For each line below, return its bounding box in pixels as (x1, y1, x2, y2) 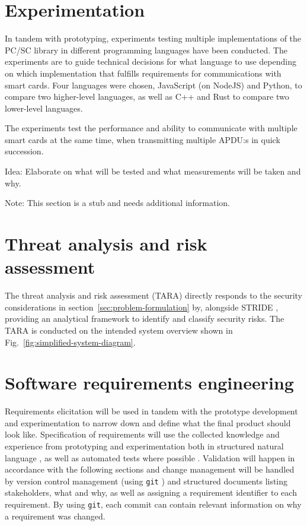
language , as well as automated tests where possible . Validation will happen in (5, 451, 295, 464)
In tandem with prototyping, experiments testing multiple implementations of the (5, 32, 302, 45)
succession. (5, 145, 44, 157)
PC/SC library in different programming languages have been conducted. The (5, 43, 287, 56)
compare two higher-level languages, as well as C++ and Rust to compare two (5, 90, 289, 103)
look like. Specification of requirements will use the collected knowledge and (5, 428, 280, 441)
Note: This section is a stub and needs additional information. (5, 197, 231, 209)
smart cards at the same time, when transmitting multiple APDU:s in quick (5, 133, 280, 145)
